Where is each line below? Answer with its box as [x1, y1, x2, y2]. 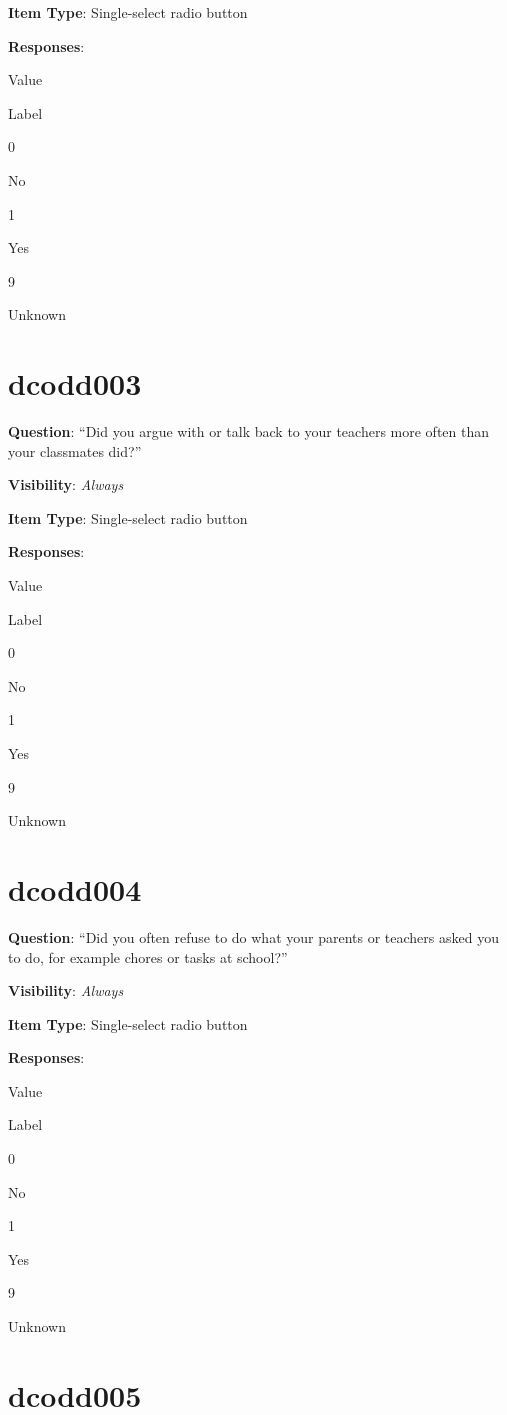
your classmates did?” [8, 440, 142, 461]
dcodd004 [8, 868, 142, 909]
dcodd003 [8, 363, 142, 404]
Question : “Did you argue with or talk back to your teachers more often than [8, 421, 490, 442]
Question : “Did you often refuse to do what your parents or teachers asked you [8, 926, 499, 947]
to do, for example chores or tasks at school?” [8, 946, 288, 967]
